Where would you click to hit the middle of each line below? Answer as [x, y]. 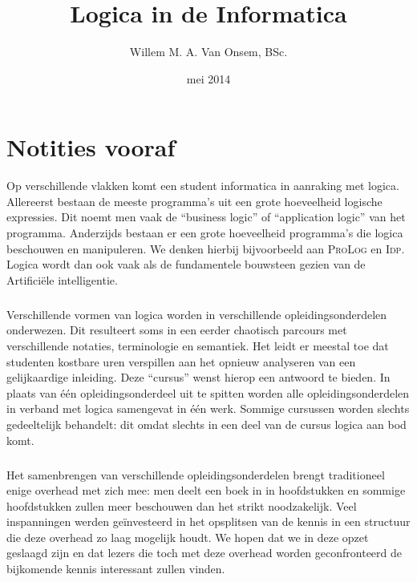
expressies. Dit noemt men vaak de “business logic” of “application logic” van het [206, 217]
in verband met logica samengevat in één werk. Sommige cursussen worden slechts [208, 408]
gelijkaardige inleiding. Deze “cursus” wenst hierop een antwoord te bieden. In [198, 377]
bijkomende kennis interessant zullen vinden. [116, 569]
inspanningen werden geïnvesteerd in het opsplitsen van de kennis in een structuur [208, 521]
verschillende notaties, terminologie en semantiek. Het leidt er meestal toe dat [198, 345]
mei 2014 [208, 78]
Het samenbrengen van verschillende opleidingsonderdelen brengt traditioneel [196, 474]
